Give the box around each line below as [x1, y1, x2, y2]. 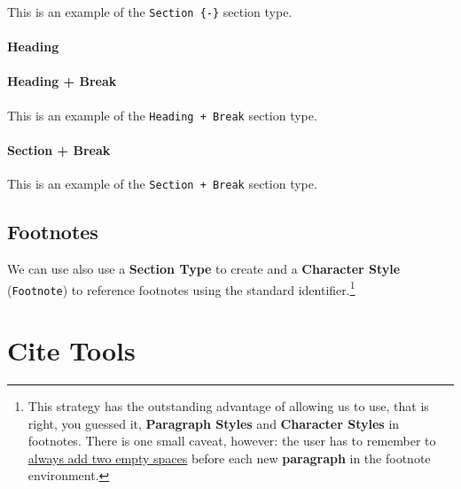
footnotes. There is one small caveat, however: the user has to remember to [27, 431, 436, 450]
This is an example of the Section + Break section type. [7, 175, 317, 193]
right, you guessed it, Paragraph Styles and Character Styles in [27, 414, 400, 432]
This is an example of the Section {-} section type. [7, 3, 293, 20]
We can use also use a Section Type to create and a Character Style [7, 259, 401, 277]
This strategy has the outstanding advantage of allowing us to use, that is [27, 396, 429, 415]
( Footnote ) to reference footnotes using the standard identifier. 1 [7, 277, 356, 299]
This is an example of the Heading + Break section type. [7, 105, 317, 124]
